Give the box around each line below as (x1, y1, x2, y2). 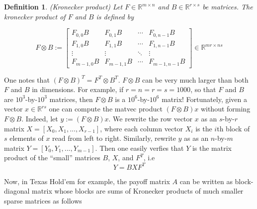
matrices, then (49, 94, 93, 104)
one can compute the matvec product (49, 104, 163, 114)
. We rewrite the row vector (108, 113, 193, 124)
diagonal (4, 186, 30, 196)
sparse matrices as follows (4, 195, 82, 206)
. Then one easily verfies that (95, 142, 184, 153)
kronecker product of (4, 11, 66, 21)
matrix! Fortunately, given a (162, 94, 247, 104)
